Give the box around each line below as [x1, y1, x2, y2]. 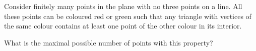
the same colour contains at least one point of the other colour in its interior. [4, 20, 242, 31]
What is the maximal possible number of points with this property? [4, 37, 213, 47]
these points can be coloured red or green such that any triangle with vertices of [4, 10, 251, 21]
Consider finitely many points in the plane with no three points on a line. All [4, 1, 242, 11]
